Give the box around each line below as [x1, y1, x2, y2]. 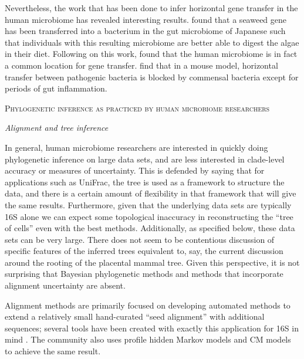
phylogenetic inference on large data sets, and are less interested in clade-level [5, 153, 285, 165]
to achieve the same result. [5, 345, 101, 357]
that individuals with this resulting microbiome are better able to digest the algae [5, 36, 299, 48]
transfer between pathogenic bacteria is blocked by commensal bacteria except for [5, 70, 299, 83]
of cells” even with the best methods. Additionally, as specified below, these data [5, 222, 295, 234]
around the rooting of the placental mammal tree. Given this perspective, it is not [5, 256, 300, 268]
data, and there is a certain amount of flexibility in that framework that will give [5, 187, 296, 199]
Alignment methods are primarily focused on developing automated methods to [5, 299, 291, 311]
